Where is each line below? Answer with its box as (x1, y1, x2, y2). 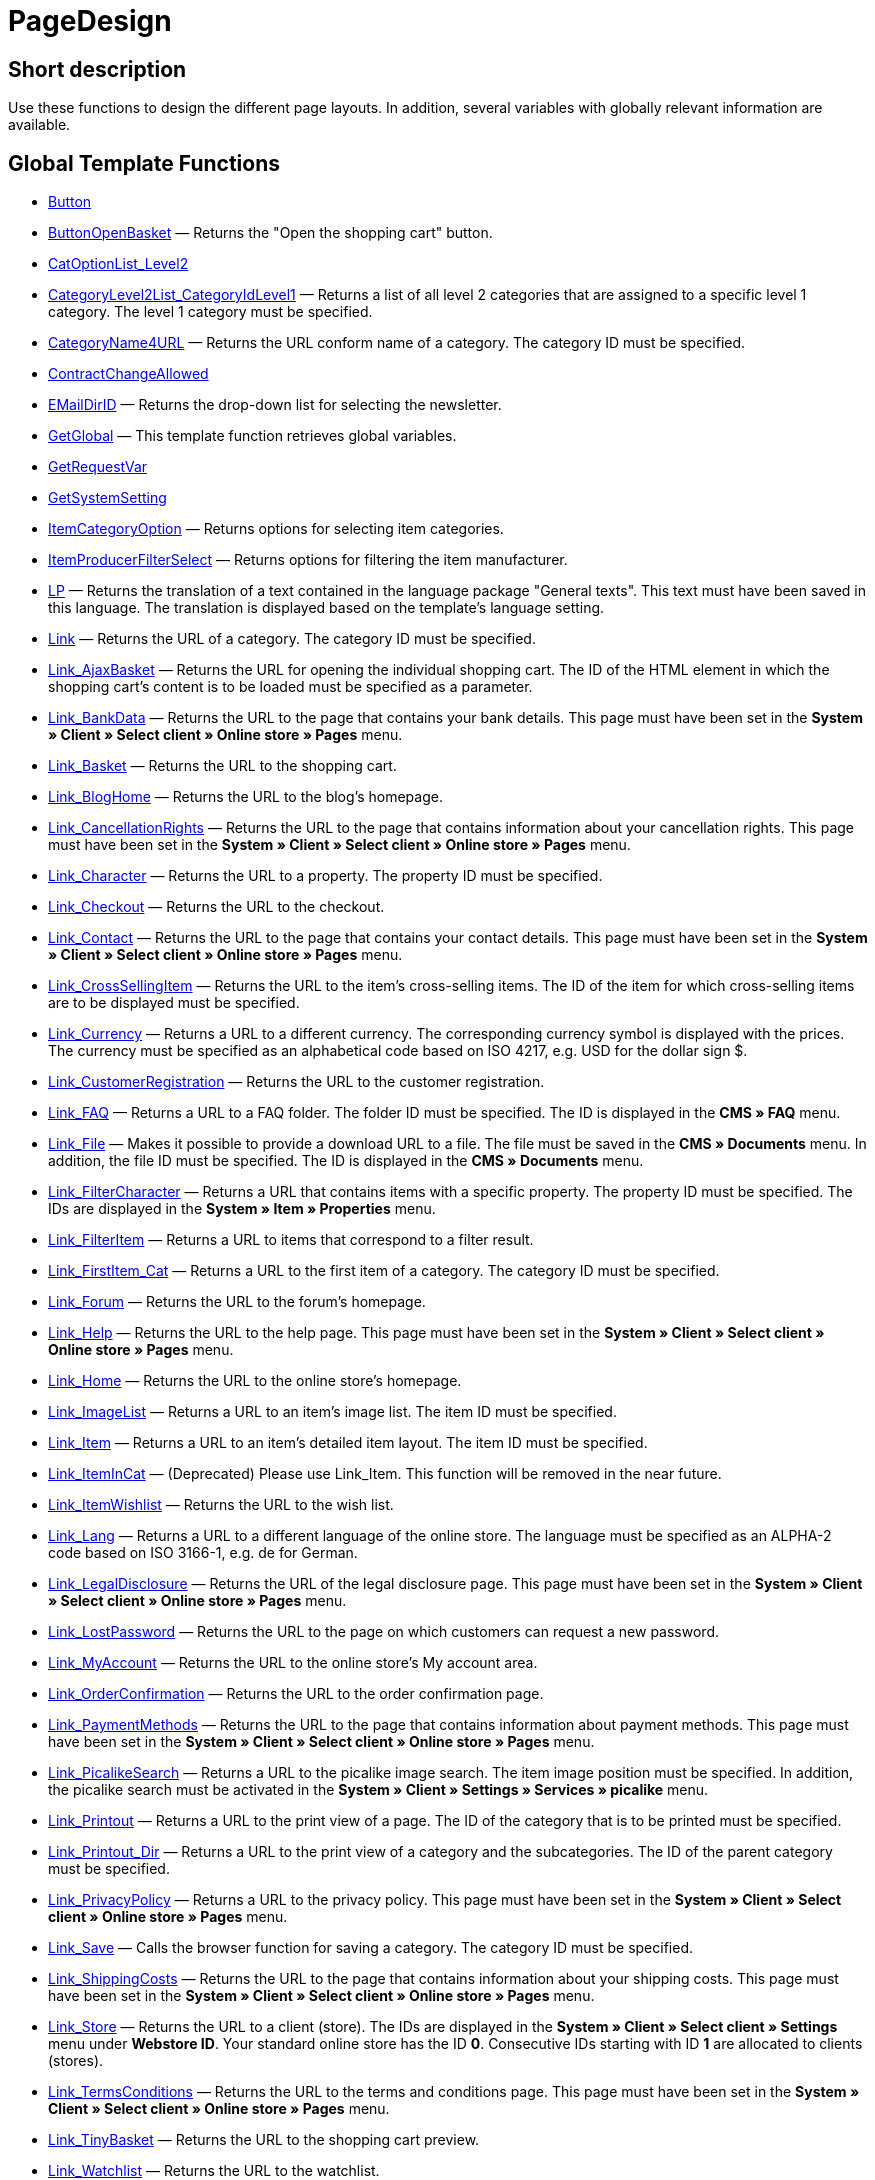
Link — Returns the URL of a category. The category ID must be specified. (48, 630, 536, 648)
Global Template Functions (8, 150, 280, 176)
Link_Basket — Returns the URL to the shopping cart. (48, 757, 397, 775)
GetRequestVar (48, 458, 148, 476)
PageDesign (8, 4, 172, 38)
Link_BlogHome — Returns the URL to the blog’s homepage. (48, 788, 443, 806)
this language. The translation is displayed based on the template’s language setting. (48, 599, 605, 617)
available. (8, 116, 71, 134)
